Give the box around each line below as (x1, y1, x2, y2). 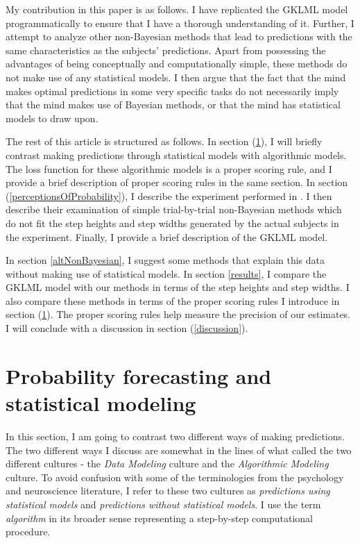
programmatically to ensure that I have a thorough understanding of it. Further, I (6, 15, 354, 30)
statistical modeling (6, 389, 196, 417)
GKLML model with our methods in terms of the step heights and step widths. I (6, 280, 350, 294)
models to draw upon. (6, 110, 98, 125)
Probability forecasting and (6, 361, 272, 390)
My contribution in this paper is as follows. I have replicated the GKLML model (6, 2, 348, 16)
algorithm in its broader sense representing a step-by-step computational (6, 510, 314, 525)
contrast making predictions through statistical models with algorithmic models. (6, 147, 347, 162)
